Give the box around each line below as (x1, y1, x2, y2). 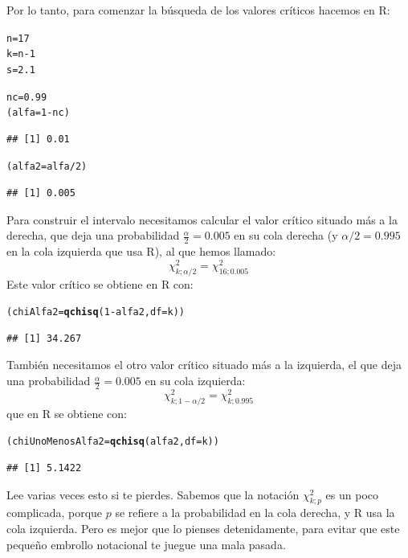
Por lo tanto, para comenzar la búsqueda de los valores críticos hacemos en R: (6, 2, 390, 18)
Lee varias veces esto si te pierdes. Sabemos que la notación (6, 486, 300, 503)
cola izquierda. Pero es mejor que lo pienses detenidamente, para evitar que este (6, 519, 400, 536)
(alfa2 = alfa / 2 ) (6, 161, 88, 173)
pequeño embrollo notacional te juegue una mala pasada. (6, 535, 286, 552)
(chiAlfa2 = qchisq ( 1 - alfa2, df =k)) (6, 306, 185, 318)
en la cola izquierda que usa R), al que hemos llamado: (6, 243, 276, 260)
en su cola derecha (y (234, 227, 338, 244)
